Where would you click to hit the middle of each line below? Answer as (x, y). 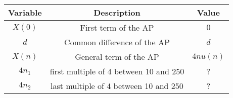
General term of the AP (117, 57)
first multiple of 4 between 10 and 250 (117, 71)
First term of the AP (117, 27)
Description (117, 12)
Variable (25, 12)
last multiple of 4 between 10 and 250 (117, 86)
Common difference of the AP (117, 42)
